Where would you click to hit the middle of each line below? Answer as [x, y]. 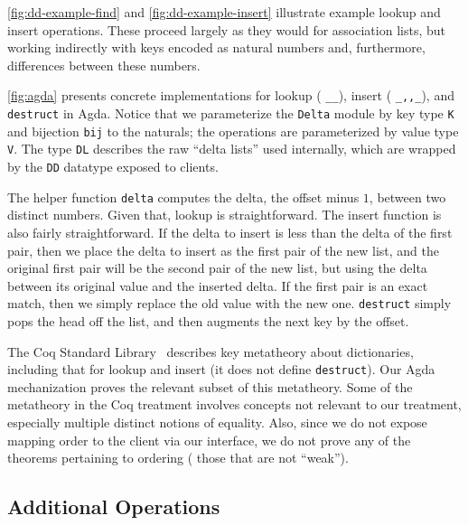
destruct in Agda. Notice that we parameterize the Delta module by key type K [231, 113]
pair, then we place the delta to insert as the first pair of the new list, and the [224, 250]
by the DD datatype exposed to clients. [113, 166]
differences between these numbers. [104, 65]
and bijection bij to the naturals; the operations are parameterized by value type [233, 131]
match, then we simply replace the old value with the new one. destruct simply [229, 303]
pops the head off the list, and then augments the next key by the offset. [208, 320]
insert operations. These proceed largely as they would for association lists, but [226, 29]
